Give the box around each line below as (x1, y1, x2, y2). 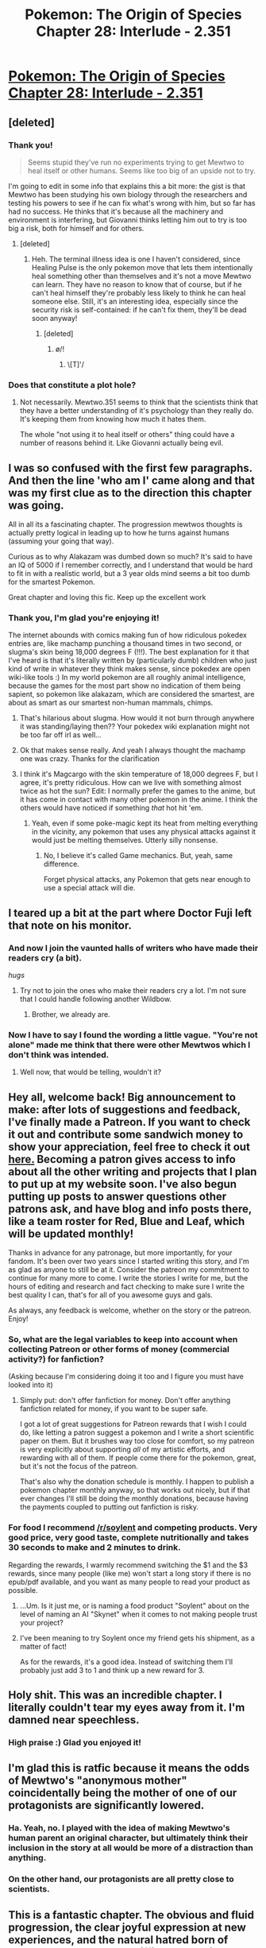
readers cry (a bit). (8, 952, 82, 963)
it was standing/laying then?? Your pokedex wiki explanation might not (19, 721, 250, 732)
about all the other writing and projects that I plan (8, 1165, 257, 1178)
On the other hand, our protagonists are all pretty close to (8, 1873, 234, 1884)
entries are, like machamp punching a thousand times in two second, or (8, 639, 242, 648)
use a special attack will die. (43, 883, 136, 893)
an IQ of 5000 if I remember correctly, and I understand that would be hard (8, 560, 253, 570)
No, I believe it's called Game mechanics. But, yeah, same (43, 851, 233, 860)
